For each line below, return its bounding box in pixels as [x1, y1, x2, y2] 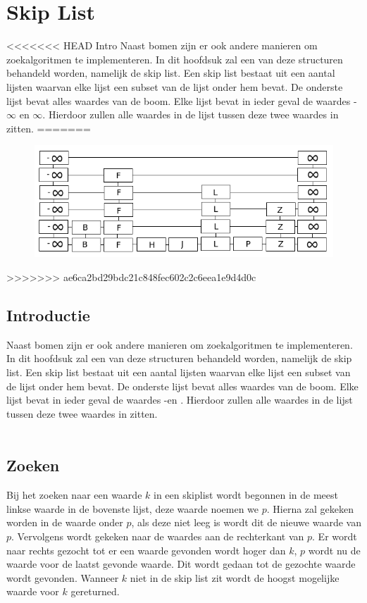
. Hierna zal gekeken [266, 501, 354, 516]
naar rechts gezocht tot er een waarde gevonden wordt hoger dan [6, 542, 286, 557]
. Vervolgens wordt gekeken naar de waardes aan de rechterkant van [11, 528, 304, 543]
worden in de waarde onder [6, 515, 123, 530]
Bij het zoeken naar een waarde [6, 487, 142, 502]
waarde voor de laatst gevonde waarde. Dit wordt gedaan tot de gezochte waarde [6, 557, 356, 571]
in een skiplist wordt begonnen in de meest [153, 487, 338, 502]
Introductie [6, 304, 90, 326]
